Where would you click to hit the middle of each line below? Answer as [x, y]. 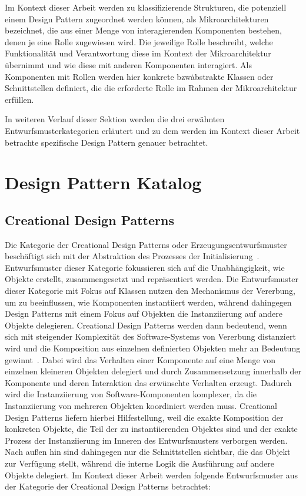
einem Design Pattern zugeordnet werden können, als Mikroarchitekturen [137, 19]
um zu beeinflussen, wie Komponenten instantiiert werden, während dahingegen [148, 302]
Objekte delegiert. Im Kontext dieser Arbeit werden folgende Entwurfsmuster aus [152, 475]
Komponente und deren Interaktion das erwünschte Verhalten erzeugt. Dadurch [148, 382]
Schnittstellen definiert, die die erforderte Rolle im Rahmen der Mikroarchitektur [151, 88]
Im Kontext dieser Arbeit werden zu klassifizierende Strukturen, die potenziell [146, 7]
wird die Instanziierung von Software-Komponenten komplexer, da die [131, 394]
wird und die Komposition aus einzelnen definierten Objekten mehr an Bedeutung [153, 348]
